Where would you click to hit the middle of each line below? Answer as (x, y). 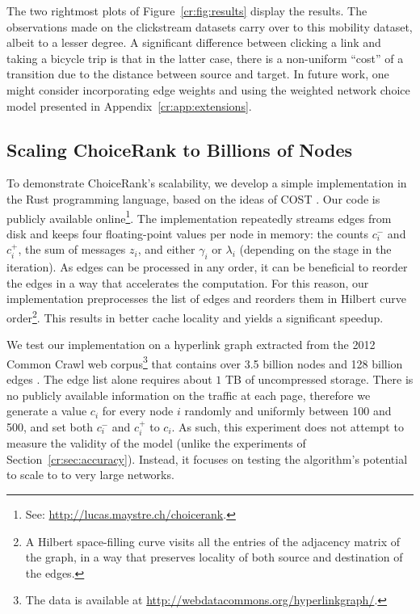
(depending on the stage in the (315, 249)
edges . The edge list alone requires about (109, 379)
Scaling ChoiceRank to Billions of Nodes (180, 149)
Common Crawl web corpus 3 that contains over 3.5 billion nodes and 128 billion (205, 362)
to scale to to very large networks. (90, 475)
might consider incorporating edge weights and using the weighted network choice (208, 89)
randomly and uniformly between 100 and (288, 411)
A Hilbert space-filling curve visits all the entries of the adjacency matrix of (213, 541)
